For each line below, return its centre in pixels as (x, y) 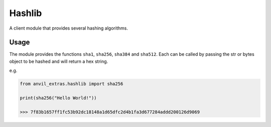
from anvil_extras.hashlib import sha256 (72, 84)
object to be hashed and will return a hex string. (59, 61)
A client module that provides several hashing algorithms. (69, 28)
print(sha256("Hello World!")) (58, 98)
